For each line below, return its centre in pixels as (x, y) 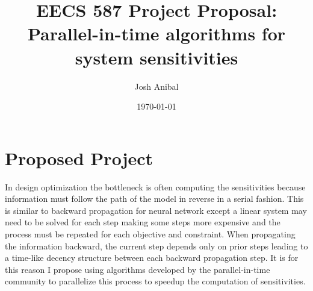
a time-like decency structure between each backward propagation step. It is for (152, 258)
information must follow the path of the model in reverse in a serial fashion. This (154, 199)
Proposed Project (79, 158)
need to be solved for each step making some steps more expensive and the (143, 222)
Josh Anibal (156, 86)
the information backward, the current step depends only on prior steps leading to (156, 246)
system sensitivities (156, 57)
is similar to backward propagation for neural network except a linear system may (156, 210)
